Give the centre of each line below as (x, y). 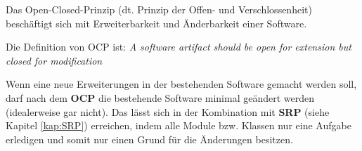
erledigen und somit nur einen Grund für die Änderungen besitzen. (149, 139)
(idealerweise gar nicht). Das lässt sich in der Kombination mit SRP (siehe (168, 111)
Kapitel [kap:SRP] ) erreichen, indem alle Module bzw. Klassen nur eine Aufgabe (179, 125)
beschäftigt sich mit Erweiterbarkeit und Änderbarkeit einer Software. (156, 23)
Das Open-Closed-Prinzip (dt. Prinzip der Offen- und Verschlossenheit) (159, 9)
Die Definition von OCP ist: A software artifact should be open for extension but (179, 47)
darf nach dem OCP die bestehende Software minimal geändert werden (160, 97)
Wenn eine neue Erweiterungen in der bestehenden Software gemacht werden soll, (181, 84)
